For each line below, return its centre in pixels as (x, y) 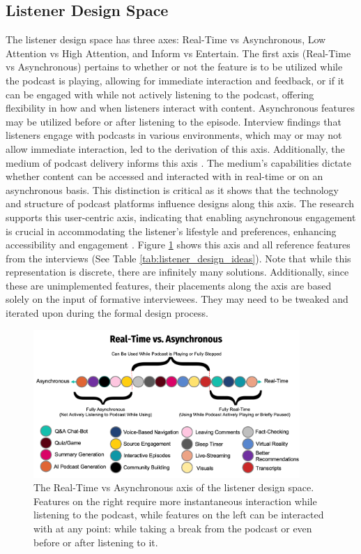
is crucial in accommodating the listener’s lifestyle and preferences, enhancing (171, 231)
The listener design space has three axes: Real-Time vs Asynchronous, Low (166, 39)
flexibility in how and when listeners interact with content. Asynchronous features (180, 108)
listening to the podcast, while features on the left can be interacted (179, 515)
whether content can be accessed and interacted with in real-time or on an (164, 176)
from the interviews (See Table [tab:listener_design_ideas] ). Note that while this (178, 258)
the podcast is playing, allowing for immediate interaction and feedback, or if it (175, 80)
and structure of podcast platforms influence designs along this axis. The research (180, 203)
